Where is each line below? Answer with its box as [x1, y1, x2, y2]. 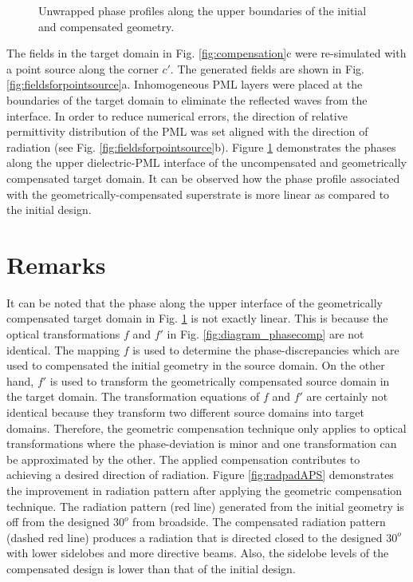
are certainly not [306, 388, 388, 405]
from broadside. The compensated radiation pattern [132, 513, 386, 530]
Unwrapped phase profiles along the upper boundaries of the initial [38, 2, 367, 18]
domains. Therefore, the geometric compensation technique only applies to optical [6, 419, 407, 436]
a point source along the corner [6, 60, 159, 77]
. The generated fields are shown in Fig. [170, 60, 364, 77]
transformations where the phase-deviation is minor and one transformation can [6, 435, 397, 452]
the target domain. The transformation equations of [6, 388, 260, 405]
